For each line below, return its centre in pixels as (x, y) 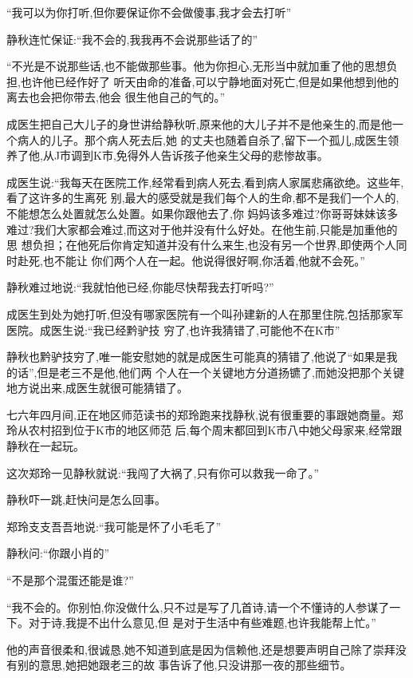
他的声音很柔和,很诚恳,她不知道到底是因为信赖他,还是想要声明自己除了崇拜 (201, 649)
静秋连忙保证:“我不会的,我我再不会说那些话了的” (132, 39)
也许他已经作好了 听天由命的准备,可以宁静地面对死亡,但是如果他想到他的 (210, 81)
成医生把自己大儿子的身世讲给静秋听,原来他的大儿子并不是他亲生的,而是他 (199, 123)
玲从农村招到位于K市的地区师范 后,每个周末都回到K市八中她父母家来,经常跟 (205, 430)
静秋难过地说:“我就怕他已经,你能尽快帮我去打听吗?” (140, 287)
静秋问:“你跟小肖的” (58, 553)
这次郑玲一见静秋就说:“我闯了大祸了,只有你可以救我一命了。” (163, 472)
